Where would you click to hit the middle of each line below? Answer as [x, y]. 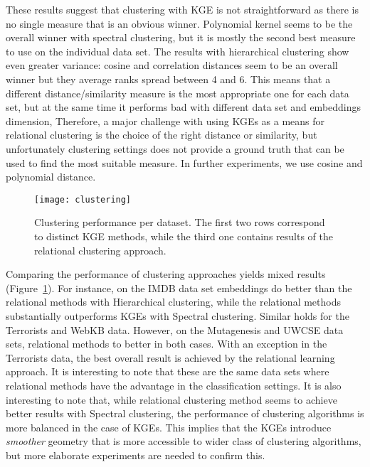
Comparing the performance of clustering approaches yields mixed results [166, 274]
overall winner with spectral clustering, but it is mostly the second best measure [181, 37]
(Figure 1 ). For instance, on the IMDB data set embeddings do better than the [179, 288]
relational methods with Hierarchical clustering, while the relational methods [174, 302]
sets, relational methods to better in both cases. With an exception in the [166, 344]
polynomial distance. [51, 177]
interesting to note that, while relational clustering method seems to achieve [171, 399]
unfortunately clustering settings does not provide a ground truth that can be [175, 148]
